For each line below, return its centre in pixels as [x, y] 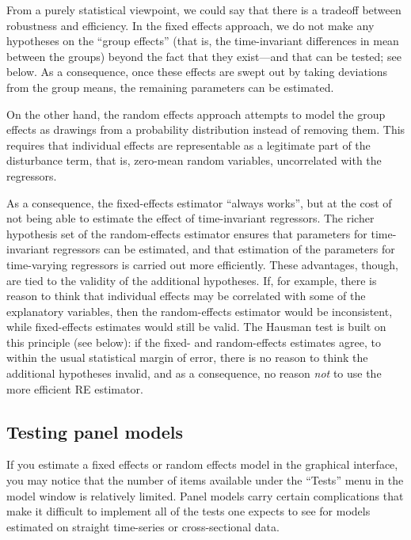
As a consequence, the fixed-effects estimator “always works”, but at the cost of [199, 202]
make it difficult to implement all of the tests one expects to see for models [188, 511]
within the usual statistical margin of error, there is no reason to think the [187, 357]
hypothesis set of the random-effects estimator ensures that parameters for [187, 233]
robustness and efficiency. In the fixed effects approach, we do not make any [190, 25]
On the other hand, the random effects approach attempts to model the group [196, 114]
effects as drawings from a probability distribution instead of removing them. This [206, 129]
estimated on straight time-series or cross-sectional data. [143, 526]
